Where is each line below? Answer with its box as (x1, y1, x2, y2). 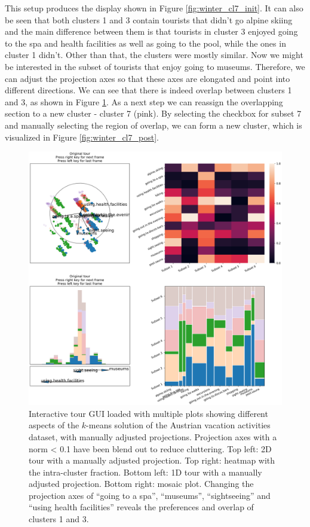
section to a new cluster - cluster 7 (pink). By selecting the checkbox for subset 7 (5, 107, 302, 120)
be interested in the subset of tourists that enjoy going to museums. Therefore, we (5, 60, 305, 72)
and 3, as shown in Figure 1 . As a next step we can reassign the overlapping (5, 95, 283, 108)
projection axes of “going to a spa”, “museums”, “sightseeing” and (29, 489, 271, 501)
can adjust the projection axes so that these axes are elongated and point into (5, 72, 290, 84)
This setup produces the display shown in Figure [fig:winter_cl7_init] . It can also (5, 2, 303, 14)
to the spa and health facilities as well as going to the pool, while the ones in (5, 36, 286, 49)
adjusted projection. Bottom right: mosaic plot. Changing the (29, 477, 254, 490)
